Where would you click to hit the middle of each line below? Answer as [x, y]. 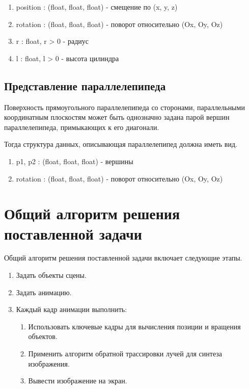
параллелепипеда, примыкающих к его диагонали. [82, 127]
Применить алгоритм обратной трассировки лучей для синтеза [125, 354]
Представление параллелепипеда [85, 85]
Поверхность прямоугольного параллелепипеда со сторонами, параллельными [124, 107]
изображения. [49, 363]
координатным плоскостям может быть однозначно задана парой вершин [117, 117]
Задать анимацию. [44, 292]
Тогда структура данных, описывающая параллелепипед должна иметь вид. [121, 144]
